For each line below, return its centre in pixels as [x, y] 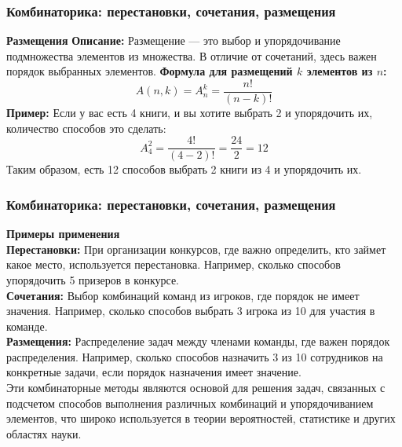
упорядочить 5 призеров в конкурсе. [93, 279]
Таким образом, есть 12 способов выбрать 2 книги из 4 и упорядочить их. [184, 169]
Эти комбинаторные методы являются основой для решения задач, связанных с [196, 388]
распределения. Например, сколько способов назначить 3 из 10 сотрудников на [195, 356]
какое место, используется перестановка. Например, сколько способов [174, 264]
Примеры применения [63, 234]
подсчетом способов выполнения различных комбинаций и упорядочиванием [190, 403]
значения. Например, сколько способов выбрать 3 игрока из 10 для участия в [191, 311]
